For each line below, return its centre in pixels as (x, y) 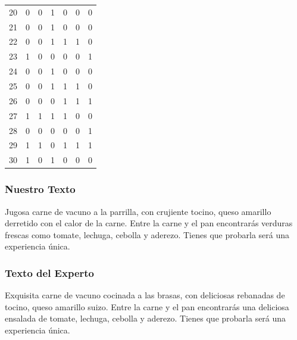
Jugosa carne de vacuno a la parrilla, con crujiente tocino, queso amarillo (138, 211)
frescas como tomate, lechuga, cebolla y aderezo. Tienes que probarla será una (147, 234)
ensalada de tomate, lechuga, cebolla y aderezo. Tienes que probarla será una (146, 318)
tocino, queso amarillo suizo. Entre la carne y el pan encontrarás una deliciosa (147, 306)
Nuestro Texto (40, 189)
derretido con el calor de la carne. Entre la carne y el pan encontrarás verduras (149, 223)
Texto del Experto (49, 272)
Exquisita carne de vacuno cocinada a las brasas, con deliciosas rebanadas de (145, 295)
